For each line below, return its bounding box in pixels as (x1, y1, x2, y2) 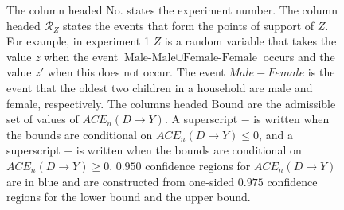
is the (307, 64, 335, 80)
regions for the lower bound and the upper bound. (6, 189, 251, 205)
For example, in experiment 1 (6, 33, 150, 49)
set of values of (6, 111, 79, 127)
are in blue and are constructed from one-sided (6, 173, 235, 189)
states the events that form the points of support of (63, 17, 315, 33)
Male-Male (124, 52, 176, 64)
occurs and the (263, 48, 335, 64)
